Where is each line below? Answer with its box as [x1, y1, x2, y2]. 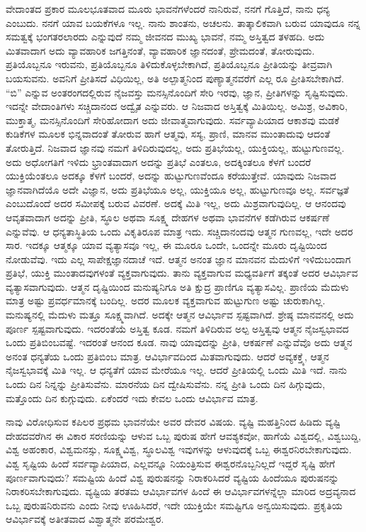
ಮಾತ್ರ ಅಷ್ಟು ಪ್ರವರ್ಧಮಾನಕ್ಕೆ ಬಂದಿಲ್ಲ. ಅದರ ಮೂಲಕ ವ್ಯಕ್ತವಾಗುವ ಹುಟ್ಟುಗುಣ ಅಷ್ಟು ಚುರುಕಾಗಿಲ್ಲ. [6, 293, 326, 308]
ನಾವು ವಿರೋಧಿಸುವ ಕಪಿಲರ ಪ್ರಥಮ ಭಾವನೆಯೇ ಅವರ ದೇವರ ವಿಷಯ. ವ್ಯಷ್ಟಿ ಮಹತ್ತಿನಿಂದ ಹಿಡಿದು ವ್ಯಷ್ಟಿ [6, 414, 341, 429]
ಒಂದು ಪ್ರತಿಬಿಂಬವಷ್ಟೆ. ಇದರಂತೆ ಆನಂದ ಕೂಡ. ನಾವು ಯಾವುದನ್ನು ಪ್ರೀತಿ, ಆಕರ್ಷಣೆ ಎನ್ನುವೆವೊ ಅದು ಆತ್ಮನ [6, 335, 353, 350]
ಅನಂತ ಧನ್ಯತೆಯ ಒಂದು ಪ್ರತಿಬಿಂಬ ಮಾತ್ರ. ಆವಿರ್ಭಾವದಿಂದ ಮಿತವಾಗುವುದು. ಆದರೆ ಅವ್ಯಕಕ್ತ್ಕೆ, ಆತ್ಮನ [6, 348, 329, 363]
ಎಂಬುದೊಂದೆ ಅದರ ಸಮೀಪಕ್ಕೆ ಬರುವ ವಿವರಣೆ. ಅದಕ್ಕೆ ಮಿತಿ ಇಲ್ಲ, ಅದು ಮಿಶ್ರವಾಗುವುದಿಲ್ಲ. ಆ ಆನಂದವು [6, 196, 346, 211]
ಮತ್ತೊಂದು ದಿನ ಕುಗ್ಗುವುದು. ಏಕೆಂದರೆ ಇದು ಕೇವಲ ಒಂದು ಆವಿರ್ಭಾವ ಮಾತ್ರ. [6, 390, 258, 405]
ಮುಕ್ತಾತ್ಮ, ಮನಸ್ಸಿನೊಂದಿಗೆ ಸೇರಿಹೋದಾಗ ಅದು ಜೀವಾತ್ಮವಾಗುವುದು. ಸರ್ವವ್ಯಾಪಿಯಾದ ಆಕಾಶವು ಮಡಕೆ [6, 112, 340, 127]
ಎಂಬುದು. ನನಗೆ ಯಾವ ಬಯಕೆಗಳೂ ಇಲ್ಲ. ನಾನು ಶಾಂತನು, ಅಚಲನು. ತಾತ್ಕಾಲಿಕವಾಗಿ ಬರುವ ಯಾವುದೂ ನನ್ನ [6, 15, 360, 30]
